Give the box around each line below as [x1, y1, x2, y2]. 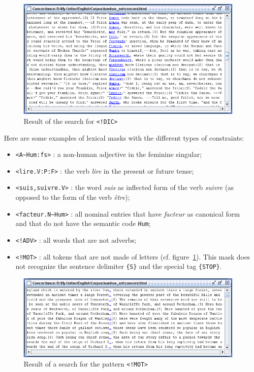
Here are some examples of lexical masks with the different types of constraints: [4, 132, 244, 143]
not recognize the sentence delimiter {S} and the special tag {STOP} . [15, 261, 222, 271]
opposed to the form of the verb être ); [15, 192, 130, 202]
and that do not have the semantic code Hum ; [15, 218, 151, 228]
